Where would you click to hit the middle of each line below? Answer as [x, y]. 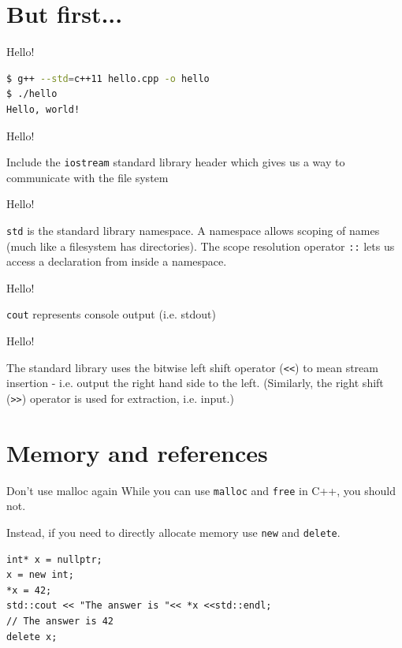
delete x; [32, 637]
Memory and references [137, 452]
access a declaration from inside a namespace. [117, 261]
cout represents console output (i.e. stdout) [111, 314]
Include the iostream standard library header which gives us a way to [176, 162]
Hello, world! [43, 109]
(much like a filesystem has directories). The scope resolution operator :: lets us [201, 246]
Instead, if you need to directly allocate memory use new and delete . [173, 532]
